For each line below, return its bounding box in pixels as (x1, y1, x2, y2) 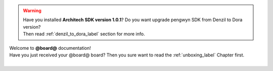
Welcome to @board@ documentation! (9, 45, 91, 51)
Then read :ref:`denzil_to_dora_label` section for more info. (23, 31, 145, 37)
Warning (23, 8, 41, 14)
